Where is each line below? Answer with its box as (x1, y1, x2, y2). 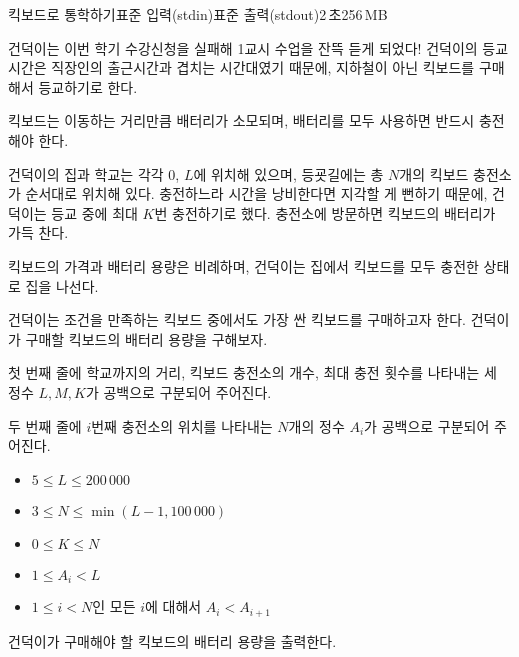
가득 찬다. (8, 222, 69, 243)
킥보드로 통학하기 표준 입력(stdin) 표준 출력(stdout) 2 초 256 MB (8, 4, 388, 24)
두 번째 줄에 (8, 415, 82, 436)
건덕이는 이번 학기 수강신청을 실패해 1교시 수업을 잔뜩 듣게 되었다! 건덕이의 (8, 37, 478, 58)
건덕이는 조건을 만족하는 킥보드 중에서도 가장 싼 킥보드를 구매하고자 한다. (8, 309, 467, 330)
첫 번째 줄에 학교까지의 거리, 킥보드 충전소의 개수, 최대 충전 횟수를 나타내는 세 (8, 362, 497, 383)
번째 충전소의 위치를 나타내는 (91, 415, 273, 436)
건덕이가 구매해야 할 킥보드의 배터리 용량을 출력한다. (8, 630, 337, 651)
